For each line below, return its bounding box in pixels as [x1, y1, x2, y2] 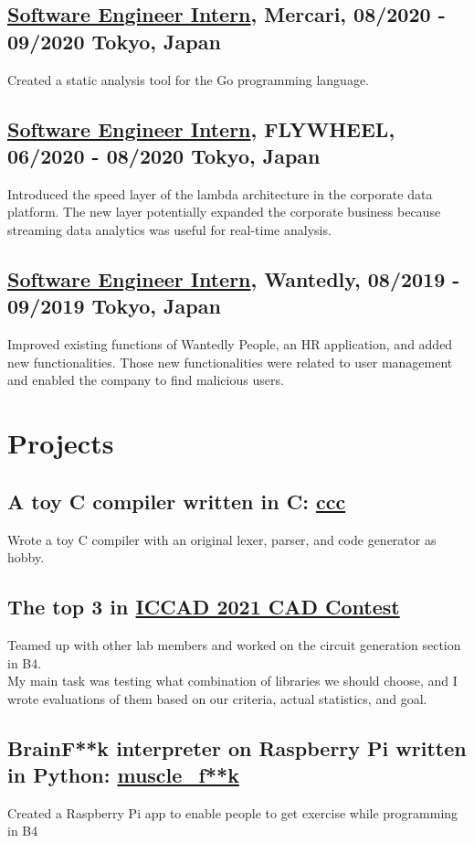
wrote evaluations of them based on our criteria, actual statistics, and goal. [7, 688, 427, 708]
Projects [7, 424, 114, 462]
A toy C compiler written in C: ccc [7, 486, 346, 515]
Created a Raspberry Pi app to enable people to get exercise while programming [7, 803, 458, 822]
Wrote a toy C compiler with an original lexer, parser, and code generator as [7, 529, 437, 549]
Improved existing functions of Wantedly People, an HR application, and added [7, 335, 453, 354]
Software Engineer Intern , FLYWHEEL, [7, 114, 395, 143]
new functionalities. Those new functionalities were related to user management [7, 352, 453, 371]
